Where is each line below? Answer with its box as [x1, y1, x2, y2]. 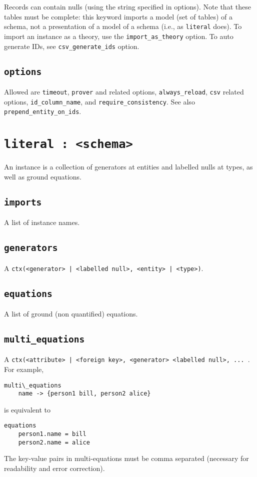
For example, [4, 363, 44, 374]
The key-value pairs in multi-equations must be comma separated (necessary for [4, 453, 249, 463]
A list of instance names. [4, 217, 80, 227]
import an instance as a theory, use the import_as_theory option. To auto [4, 30, 233, 41]
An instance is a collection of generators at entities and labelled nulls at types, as [4, 161, 253, 172]
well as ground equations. [4, 171, 81, 181]
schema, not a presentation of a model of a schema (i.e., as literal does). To [4, 21, 242, 31]
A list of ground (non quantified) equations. [4, 308, 138, 318]
